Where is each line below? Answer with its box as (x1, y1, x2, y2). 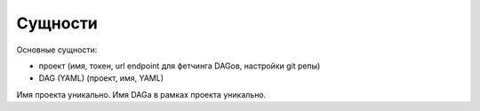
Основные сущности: (16, 44, 98, 55)
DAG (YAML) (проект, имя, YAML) (38, 73, 164, 83)
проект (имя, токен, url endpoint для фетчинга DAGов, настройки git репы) (38, 60, 321, 71)
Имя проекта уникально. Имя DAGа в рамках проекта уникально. (16, 89, 267, 99)
